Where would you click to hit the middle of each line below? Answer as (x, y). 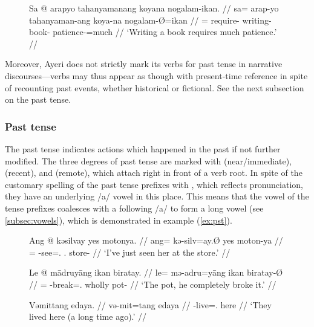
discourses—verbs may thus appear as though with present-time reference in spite (156, 75)
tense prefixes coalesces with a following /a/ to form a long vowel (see (134, 208)
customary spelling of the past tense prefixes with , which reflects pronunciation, (154, 184)
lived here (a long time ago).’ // (88, 316)
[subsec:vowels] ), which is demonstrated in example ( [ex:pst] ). (119, 220)
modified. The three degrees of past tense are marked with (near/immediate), (149, 160)
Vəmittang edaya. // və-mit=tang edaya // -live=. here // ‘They (150, 304)
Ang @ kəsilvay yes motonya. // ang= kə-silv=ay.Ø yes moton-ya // (156, 240)
